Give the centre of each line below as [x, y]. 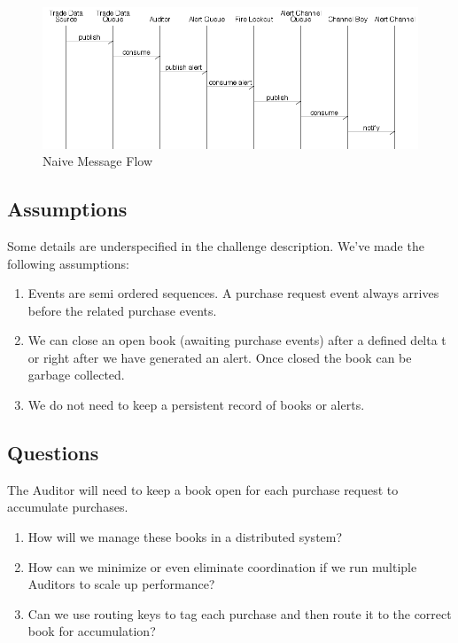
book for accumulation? [92, 631]
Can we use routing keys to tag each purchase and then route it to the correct [240, 613]
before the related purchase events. [122, 310]
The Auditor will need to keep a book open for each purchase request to [203, 489]
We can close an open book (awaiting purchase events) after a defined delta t [237, 340]
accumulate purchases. [68, 507]
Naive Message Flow [97, 161]
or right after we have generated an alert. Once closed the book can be [220, 357]
